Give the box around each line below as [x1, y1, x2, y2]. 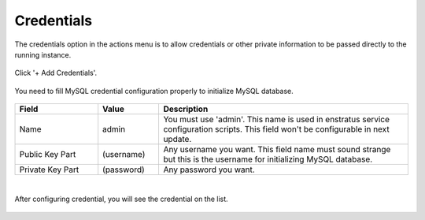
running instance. [14, 50, 72, 59]
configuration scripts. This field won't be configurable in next [163, 124, 390, 135]
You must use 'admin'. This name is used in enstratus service [163, 114, 390, 125]
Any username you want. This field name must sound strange [163, 144, 391, 155]
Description [163, 103, 209, 114]
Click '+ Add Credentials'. [14, 68, 98, 78]
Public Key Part [19, 149, 76, 160]
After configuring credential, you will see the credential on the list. [14, 194, 228, 203]
